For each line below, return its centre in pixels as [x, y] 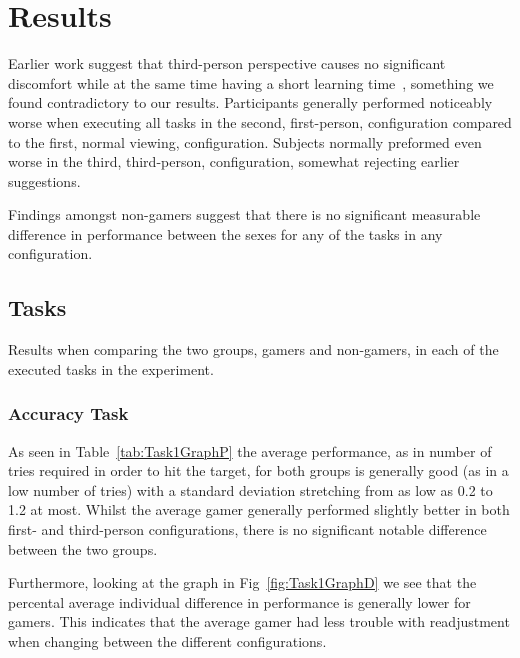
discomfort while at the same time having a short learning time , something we [251, 82]
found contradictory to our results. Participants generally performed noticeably [250, 102]
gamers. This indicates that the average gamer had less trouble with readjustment [259, 621]
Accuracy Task [68, 413]
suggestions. [44, 180]
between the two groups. [83, 548]
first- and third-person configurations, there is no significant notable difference [247, 529]
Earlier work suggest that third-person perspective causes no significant [227, 63]
